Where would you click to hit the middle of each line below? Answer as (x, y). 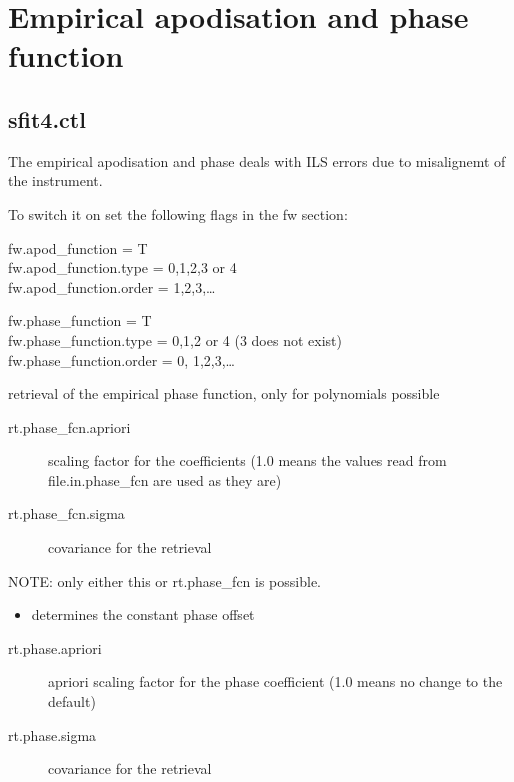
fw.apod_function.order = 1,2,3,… (112, 286)
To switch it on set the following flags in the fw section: (178, 213)
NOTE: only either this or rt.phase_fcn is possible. (164, 580)
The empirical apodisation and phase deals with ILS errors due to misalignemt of (257, 160)
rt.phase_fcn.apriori (69, 426)
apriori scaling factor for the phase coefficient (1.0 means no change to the (275, 681)
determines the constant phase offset (143, 614)
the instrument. (55, 180)
